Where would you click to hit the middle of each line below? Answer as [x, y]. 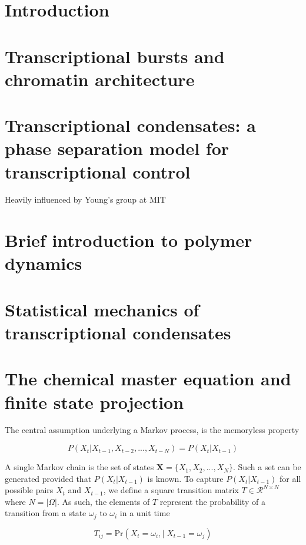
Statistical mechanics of [102, 309]
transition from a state [46, 513]
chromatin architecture [100, 79]
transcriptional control [98, 171]
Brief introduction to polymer [129, 240]
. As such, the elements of [103, 501]
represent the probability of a [212, 501]
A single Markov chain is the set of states [79, 467]
